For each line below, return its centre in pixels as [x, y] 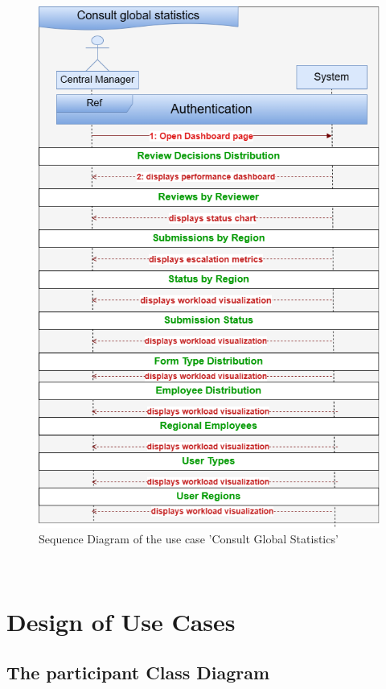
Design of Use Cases [121, 621]
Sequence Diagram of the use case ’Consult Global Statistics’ [189, 539]
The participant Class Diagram [138, 672]
